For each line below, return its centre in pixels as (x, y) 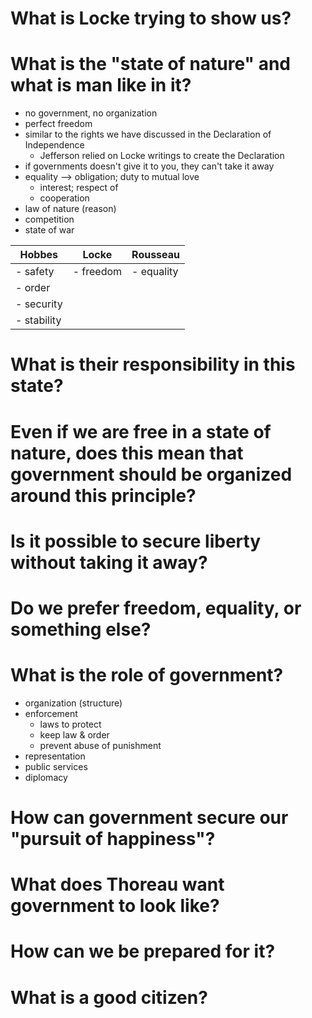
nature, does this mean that (127, 453)
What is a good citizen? (109, 997)
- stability (38, 320)
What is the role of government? (147, 675)
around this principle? (103, 495)
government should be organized (151, 474)
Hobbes (39, 255)
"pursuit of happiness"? (113, 839)
